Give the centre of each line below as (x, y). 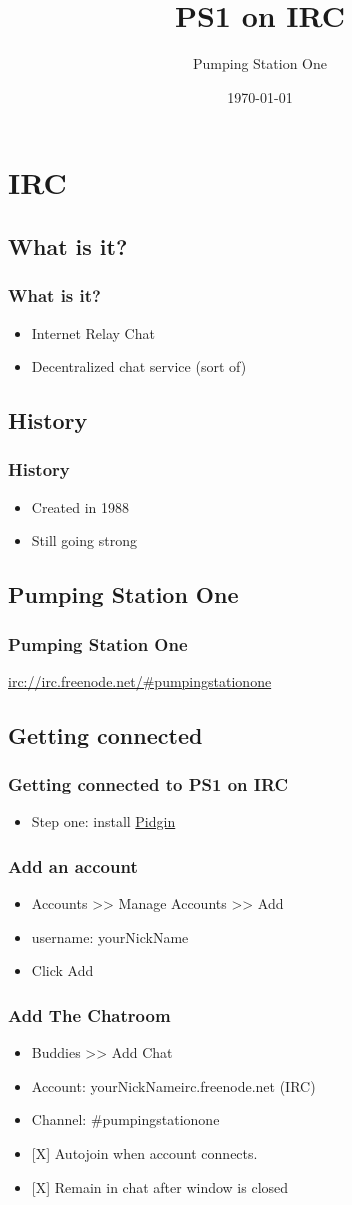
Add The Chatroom (89, 1014)
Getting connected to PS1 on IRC (148, 784)
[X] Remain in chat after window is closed (160, 1186)
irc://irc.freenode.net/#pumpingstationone (140, 680)
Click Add (62, 970)
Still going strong (84, 540)
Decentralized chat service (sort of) (139, 366)
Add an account (73, 865)
